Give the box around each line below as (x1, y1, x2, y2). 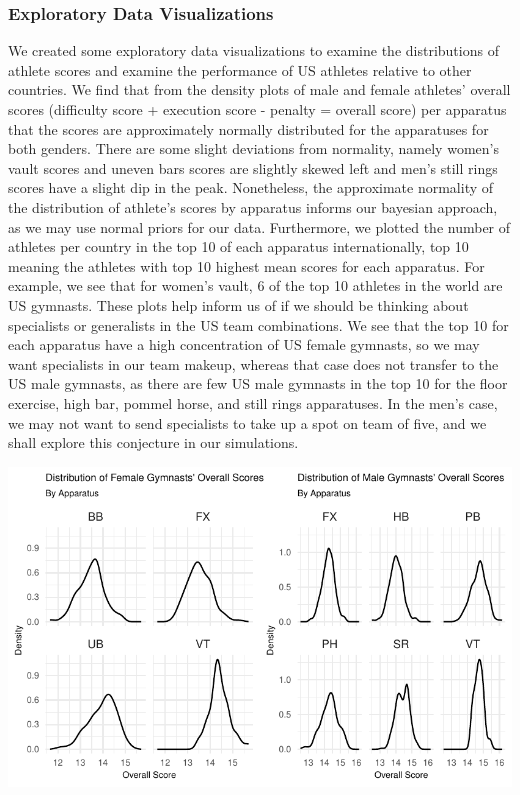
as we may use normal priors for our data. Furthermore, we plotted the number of (8, 216, 511, 237)
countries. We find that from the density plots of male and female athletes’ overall (8, 79, 511, 100)
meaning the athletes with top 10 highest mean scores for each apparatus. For (8, 255, 485, 276)
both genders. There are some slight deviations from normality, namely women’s (8, 138, 499, 159)
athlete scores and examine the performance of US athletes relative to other (8, 59, 472, 80)
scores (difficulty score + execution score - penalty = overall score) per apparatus (8, 99, 507, 119)
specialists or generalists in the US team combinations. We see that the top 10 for (8, 314, 509, 335)
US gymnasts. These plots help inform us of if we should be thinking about (8, 294, 469, 315)
